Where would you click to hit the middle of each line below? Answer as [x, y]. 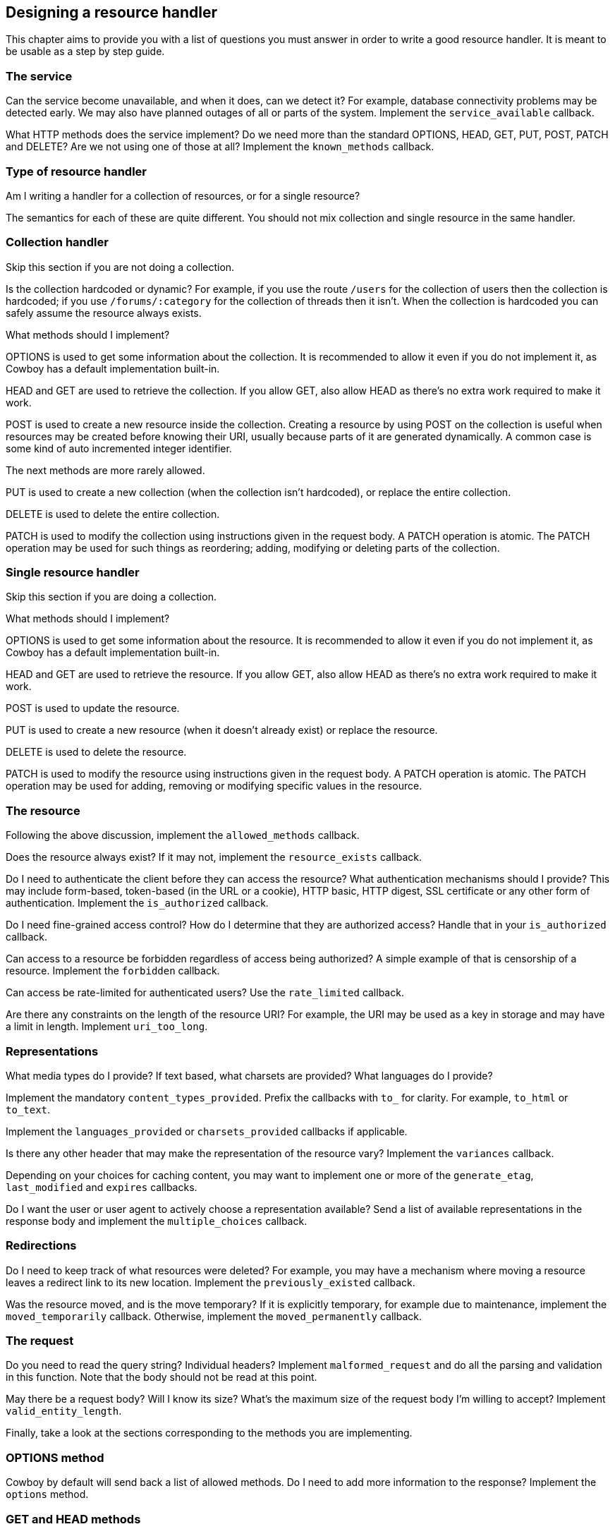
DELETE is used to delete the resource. [96, 752]
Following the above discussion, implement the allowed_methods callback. [183, 835]
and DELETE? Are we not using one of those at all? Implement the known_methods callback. [220, 147]
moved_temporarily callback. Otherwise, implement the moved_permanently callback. [214, 1316]
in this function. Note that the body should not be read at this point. [162, 1377]
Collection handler [57, 242]
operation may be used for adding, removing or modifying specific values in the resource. [214, 786]
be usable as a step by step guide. [85, 52]
